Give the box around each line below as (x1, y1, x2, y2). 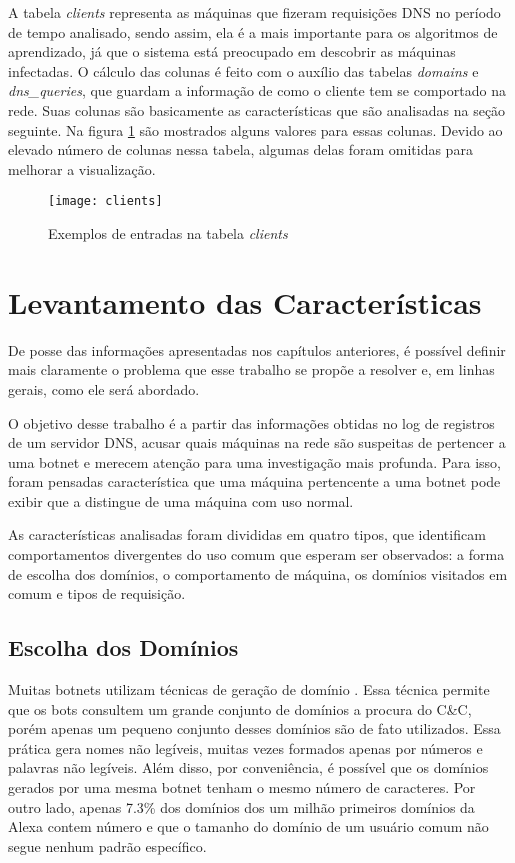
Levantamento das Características (8, 281, 482, 322)
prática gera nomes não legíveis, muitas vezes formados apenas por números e (8, 737, 483, 758)
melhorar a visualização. (8, 158, 156, 179)
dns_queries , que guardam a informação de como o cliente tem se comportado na (8, 80, 506, 101)
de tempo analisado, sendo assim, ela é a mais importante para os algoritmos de (8, 21, 498, 42)
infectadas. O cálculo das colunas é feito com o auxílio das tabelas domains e (8, 60, 479, 81)
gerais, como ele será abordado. (8, 378, 200, 399)
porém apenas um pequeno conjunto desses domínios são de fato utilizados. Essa (8, 718, 501, 739)
